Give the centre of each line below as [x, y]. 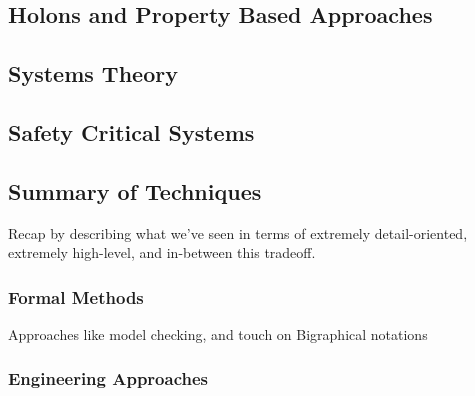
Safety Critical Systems [131, 131]
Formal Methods [76, 296]
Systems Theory [93, 73]
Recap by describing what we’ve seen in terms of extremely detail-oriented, [238, 232]
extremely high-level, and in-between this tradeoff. [162, 252]
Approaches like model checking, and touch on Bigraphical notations [218, 333]
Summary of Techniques [135, 190]
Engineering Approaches [108, 378]
